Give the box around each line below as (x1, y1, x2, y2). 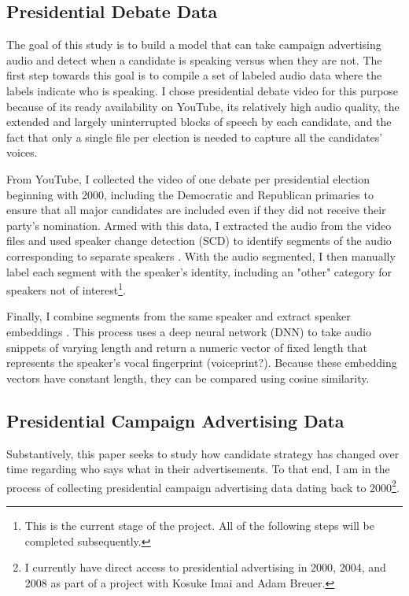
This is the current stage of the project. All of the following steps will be (24, 516, 375, 533)
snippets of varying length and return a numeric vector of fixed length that (6, 339, 367, 355)
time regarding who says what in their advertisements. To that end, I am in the (6, 461, 390, 477)
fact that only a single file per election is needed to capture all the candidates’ (6, 128, 383, 145)
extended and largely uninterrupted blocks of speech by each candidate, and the (6, 113, 392, 130)
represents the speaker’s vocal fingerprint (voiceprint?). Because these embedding (6, 354, 397, 371)
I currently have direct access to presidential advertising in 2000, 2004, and (24, 559, 386, 576)
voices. (6, 144, 38, 161)
